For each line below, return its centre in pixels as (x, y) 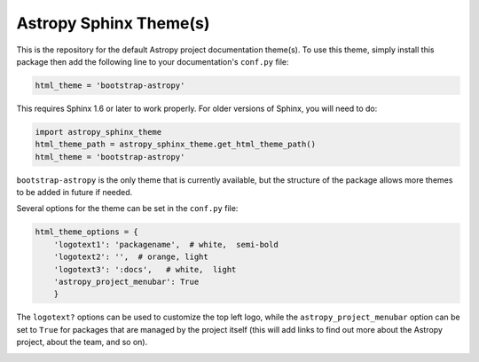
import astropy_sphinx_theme (98, 132)
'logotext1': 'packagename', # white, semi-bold (166, 244)
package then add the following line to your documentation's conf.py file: (153, 61)
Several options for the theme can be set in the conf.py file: (127, 209)
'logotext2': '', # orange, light (131, 257)
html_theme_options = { (87, 232)
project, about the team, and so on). (82, 342)
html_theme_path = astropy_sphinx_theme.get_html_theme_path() (176, 145)
